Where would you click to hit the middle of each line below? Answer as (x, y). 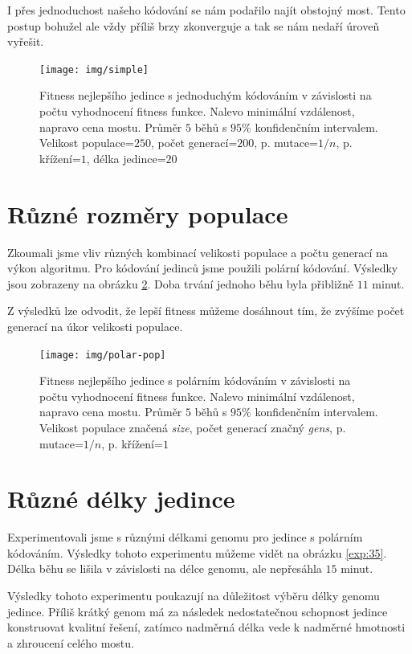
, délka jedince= (126, 158)
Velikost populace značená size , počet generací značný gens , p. (193, 427)
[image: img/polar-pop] (103, 355)
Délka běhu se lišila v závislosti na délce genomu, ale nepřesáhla (165, 568)
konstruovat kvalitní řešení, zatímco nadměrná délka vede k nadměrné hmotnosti (206, 627)
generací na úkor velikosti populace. (95, 326)
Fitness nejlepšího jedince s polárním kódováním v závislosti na (195, 380)
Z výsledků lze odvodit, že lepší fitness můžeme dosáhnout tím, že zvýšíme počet (206, 311)
